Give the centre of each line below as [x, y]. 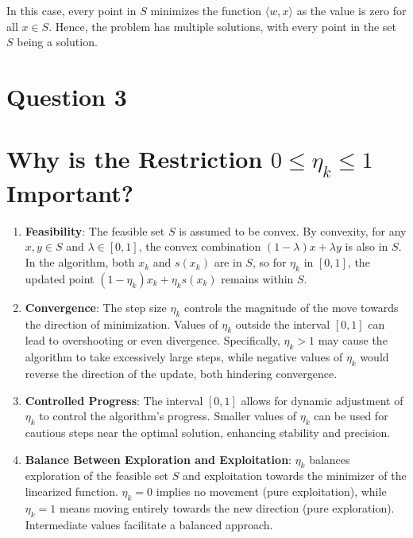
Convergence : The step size [96, 307]
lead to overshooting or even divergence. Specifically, [152, 340]
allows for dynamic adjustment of [322, 400]
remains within [257, 278]
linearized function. [71, 491]
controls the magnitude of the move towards [291, 307]
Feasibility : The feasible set [95, 230]
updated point [60, 278]
